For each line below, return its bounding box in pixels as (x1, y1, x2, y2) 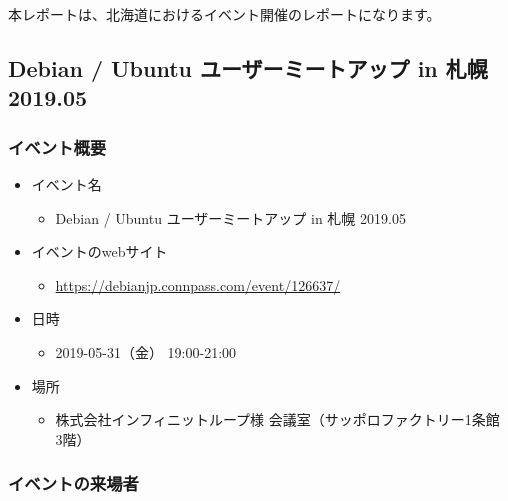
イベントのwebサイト (31, 241, 168, 262)
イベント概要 (8, 134, 107, 159)
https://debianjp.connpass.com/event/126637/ (55, 274, 341, 295)
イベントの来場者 (8, 471, 139, 496)
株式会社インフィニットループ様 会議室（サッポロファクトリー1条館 (55, 409, 500, 430)
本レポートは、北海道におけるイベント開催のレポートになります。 (8, 4, 441, 24)
